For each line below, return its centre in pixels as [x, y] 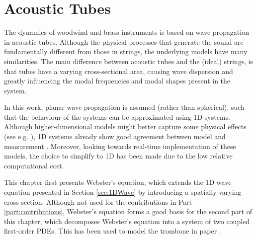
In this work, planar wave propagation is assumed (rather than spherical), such [124, 107]
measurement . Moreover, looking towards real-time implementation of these [120, 146]
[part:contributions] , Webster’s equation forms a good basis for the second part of [128, 211]
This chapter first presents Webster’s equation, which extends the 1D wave [118, 182]
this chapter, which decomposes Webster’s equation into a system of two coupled [127, 221]
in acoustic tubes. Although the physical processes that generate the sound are [124, 41]
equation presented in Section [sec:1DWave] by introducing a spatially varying [123, 192]
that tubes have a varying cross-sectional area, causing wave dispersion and [119, 71]
